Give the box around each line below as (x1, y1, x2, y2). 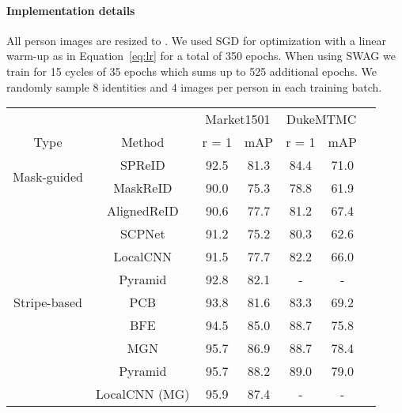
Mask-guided (13, 167, 83, 186)
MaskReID (113, 178, 173, 197)
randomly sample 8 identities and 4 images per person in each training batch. (6, 78, 382, 95)
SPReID (119, 156, 165, 175)
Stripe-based (13, 293, 82, 312)
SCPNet (119, 224, 165, 243)
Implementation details (6, 2, 135, 18)
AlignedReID (106, 201, 179, 220)
